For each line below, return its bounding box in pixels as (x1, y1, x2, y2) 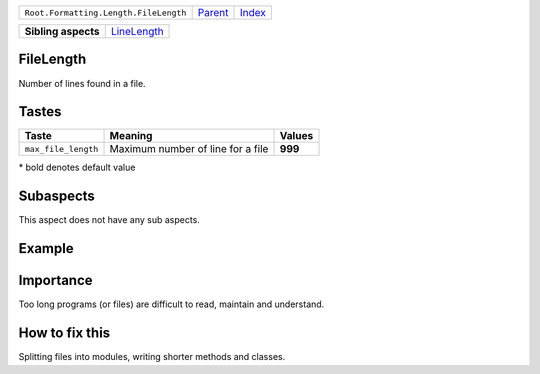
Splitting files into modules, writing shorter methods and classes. (18, 351, 286, 363)
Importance (18, 272, 94, 289)
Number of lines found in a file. (18, 77, 146, 89)
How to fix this (18, 325, 111, 342)
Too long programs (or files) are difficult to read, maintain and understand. (18, 298, 325, 310)
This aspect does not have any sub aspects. (18, 214, 200, 226)
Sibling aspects (24, 25, 100, 38)
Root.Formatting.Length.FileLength (24, 7, 187, 18)
